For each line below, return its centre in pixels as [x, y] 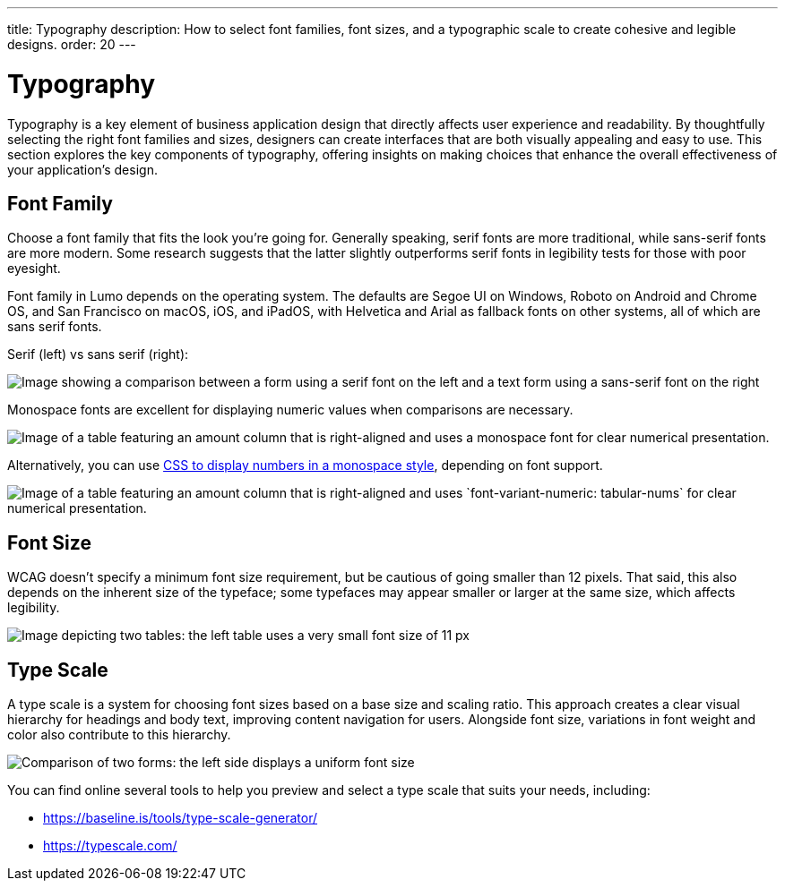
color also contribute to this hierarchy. [119, 735]
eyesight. [34, 269]
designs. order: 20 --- [72, 44]
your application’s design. [82, 169]
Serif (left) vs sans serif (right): [98, 354]
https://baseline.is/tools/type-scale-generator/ [181, 818]
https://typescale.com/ [110, 846]
